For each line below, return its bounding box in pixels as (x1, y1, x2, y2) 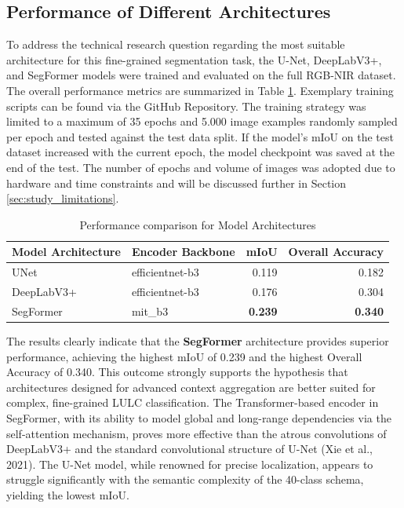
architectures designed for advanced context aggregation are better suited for (6, 378, 376, 395)
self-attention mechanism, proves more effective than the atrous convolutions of (6, 425, 387, 441)
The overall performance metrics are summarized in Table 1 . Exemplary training (6, 82, 394, 98)
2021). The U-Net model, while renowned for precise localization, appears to (6, 455, 373, 472)
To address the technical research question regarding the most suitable (6, 36, 345, 53)
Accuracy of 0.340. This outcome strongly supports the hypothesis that (6, 364, 348, 380)
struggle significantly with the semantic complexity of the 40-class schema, (6, 471, 364, 488)
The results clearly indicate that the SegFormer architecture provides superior (6, 332, 389, 349)
